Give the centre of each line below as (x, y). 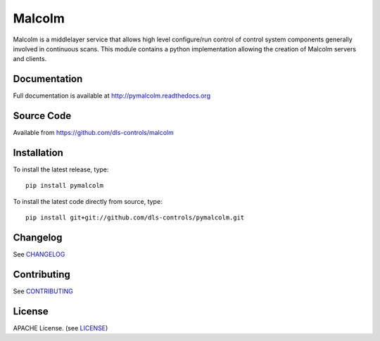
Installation (38, 152)
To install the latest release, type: (61, 169)
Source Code (42, 116)
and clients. (30, 59)
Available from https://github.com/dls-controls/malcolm (93, 133)
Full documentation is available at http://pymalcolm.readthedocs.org (112, 96)
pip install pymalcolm (65, 186)
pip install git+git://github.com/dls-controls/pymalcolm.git (135, 218)
